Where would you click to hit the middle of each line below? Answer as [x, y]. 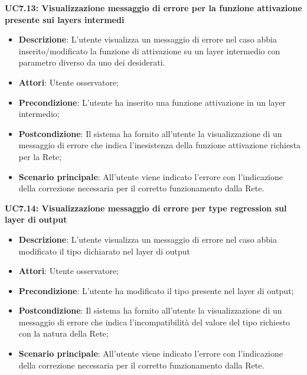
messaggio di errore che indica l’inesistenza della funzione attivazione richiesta [160, 145]
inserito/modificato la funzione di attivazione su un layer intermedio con [149, 50]
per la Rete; [40, 156]
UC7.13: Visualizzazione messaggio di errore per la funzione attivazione [153, 8]
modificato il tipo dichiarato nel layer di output [104, 251]
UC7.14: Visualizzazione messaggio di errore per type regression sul [146, 208]
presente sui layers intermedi [65, 19]
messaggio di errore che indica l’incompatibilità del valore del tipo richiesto [154, 322]
